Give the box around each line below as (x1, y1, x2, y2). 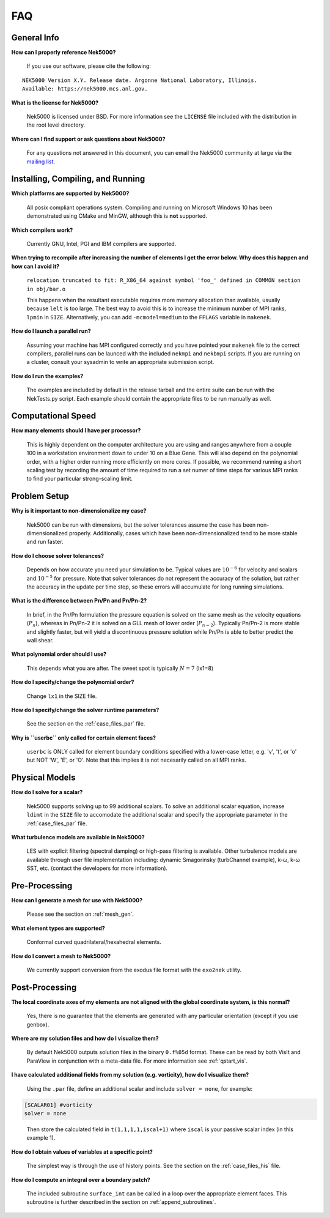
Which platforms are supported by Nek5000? (11, 190, 130, 197)
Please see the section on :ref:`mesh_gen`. (26, 910, 134, 918)
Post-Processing (11, 982, 77, 992)
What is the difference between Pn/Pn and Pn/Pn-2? (11, 597, 147, 604)
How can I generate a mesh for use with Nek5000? (11, 897, 143, 904)
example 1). (26, 1134, 56, 1142)
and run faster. (26, 538, 64, 546)
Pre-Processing (11, 880, 73, 891)
